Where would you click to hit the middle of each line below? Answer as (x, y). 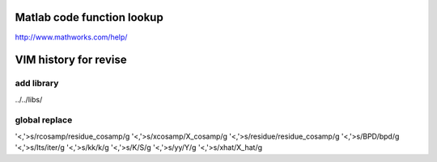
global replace (44, 120)
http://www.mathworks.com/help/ (71, 37)
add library (37, 83)
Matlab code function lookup (89, 17)
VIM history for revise (71, 60)
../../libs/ (29, 99)
